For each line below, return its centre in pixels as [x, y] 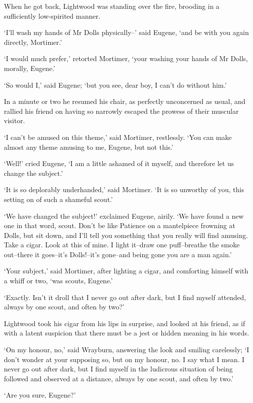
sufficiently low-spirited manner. [52, 16]
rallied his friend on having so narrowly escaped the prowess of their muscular [121, 111]
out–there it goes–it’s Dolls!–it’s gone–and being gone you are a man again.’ [118, 254]
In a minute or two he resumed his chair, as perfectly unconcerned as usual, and [125, 101]
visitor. [15, 120]
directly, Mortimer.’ [33, 42]
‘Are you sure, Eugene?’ [40, 395]
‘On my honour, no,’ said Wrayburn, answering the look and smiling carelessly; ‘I [127, 350]
